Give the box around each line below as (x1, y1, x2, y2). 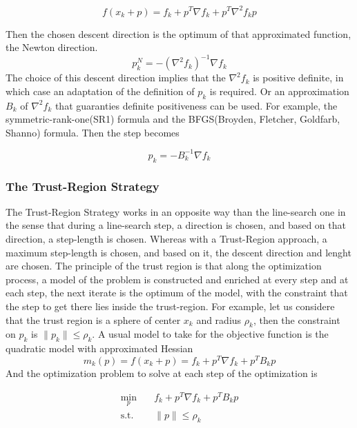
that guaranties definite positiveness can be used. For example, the (55, 98, 338, 112)
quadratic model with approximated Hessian (6, 341, 193, 356)
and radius (196, 312, 242, 327)
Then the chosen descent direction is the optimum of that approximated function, (6, 26, 351, 41)
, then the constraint (253, 312, 340, 327)
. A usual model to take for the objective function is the (92, 327, 329, 341)
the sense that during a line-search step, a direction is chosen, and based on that (6, 218, 346, 232)
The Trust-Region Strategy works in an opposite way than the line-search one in (6, 204, 346, 218)
